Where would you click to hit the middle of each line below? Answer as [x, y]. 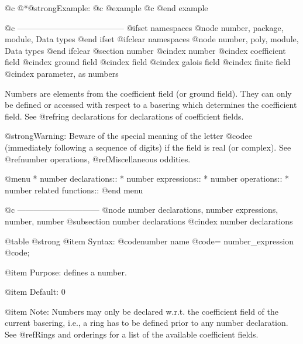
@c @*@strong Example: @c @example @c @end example [106, 8]
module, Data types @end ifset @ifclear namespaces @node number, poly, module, [152, 39]
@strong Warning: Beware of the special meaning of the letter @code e [128, 136]
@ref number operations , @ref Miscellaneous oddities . [98, 159]
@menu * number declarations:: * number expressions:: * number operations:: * [147, 178]
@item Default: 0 [35, 292]
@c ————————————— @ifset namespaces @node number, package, [144, 27]
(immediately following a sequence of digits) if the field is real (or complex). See [148, 147]
